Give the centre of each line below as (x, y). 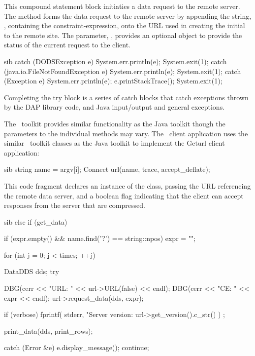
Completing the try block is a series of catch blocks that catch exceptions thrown (126, 97)
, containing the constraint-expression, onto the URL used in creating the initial (125, 25)
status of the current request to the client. (67, 45)
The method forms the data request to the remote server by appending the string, (128, 16)
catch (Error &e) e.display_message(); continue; (77, 347)
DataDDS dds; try (32, 271)
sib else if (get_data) (36, 221)
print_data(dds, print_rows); (48, 331)
